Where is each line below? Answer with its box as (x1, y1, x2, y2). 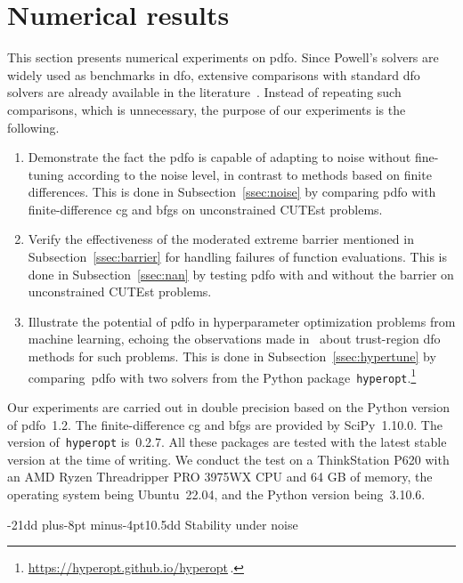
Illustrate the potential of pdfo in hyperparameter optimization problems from (28, 312, 456, 330)
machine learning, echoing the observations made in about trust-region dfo (28, 329, 441, 348)
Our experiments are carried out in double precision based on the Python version (7, 397, 451, 416)
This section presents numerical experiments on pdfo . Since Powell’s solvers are (7, 48, 439, 67)
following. (7, 117, 60, 136)
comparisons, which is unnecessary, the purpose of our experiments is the (7, 100, 406, 118)
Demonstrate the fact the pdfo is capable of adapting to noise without (28, 148, 411, 166)
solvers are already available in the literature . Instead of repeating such (7, 83, 402, 101)
